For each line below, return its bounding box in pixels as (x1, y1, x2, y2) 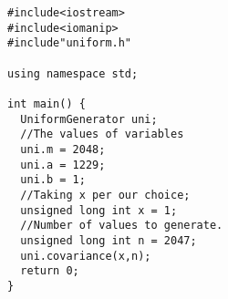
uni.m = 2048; (20, 142, 106, 156)
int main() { (7, 97, 86, 110)
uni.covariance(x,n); (20, 249, 151, 263)
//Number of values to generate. (20, 219, 223, 232)
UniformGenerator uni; (20, 112, 158, 126)
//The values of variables (20, 128, 184, 141)
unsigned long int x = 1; (20, 203, 178, 217)
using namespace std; (7, 67, 139, 80)
